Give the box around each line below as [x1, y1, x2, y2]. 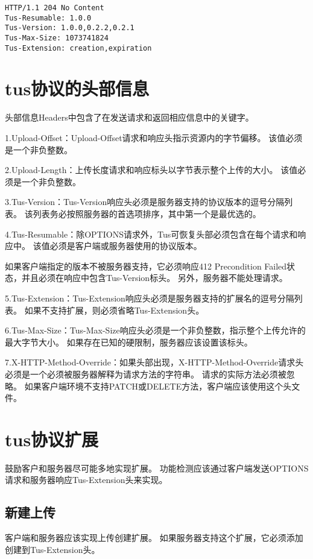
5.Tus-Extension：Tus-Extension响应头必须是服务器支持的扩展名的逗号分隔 [5, 291, 294, 304]
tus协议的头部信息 [5, 76, 150, 101]
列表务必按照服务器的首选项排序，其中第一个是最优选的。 [33, 207, 261, 219]
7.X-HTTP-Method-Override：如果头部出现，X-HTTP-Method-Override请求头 [5, 356, 304, 368]
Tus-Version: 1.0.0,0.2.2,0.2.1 [5, 24, 134, 33]
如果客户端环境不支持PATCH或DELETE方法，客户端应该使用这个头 [24, 379, 292, 392]
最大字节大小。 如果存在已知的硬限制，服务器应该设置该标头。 [5, 335, 253, 348]
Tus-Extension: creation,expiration [5, 43, 152, 52]
